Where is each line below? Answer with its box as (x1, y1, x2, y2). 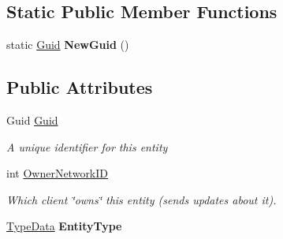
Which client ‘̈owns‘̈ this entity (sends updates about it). (6, 191, 277, 207)
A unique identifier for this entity (6, 138, 168, 155)
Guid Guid (6, 112, 58, 128)
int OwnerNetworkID (6, 165, 109, 181)
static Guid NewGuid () (6, 36, 129, 53)
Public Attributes (6, 75, 153, 99)
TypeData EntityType (6, 218, 122, 234)
